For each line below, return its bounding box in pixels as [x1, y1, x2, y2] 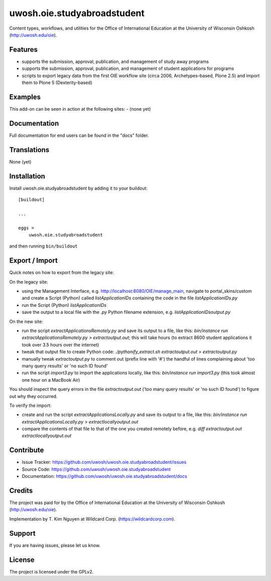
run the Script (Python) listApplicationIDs [22, 302, 107, 308]
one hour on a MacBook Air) [22, 377, 80, 383]
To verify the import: [9, 402, 52, 408]
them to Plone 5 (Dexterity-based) [22, 79, 93, 86]
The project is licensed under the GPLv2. [9, 568, 94, 574]
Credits [9, 486, 33, 495]
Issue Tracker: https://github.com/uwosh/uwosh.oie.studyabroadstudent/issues [22, 459, 187, 465]
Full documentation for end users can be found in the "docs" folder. [9, 132, 149, 138]
